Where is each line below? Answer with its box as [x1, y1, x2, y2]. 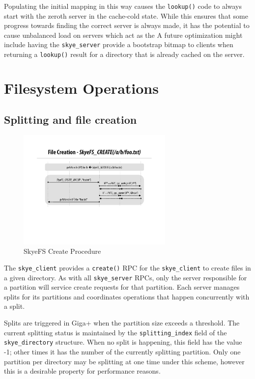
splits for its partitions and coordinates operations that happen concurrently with [4, 291, 250, 301]
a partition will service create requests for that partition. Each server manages [4, 282, 240, 292]
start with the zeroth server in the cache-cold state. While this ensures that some [4, 10, 248, 21]
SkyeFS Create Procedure [24, 246, 101, 256]
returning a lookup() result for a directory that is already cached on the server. [4, 49, 245, 59]
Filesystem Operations [4, 78, 159, 98]
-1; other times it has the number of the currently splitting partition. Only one [4, 346, 241, 356]
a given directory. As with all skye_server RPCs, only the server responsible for [4, 272, 247, 282]
